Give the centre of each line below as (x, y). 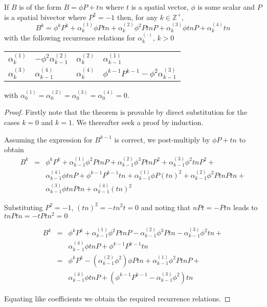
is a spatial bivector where (45, 17)
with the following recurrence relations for (70, 38)
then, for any (138, 17)
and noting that (166, 207)
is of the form (40, 7)
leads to (246, 207)
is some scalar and (226, 7)
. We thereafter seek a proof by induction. (138, 122)
